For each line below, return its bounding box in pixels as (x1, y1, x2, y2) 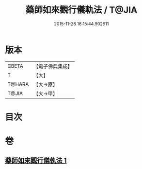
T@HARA (7, 81, 29, 88)
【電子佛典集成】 (33, 63, 73, 70)
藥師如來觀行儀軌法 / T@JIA (25, 4, 138, 16)
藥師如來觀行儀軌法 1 (5, 156, 67, 165)
